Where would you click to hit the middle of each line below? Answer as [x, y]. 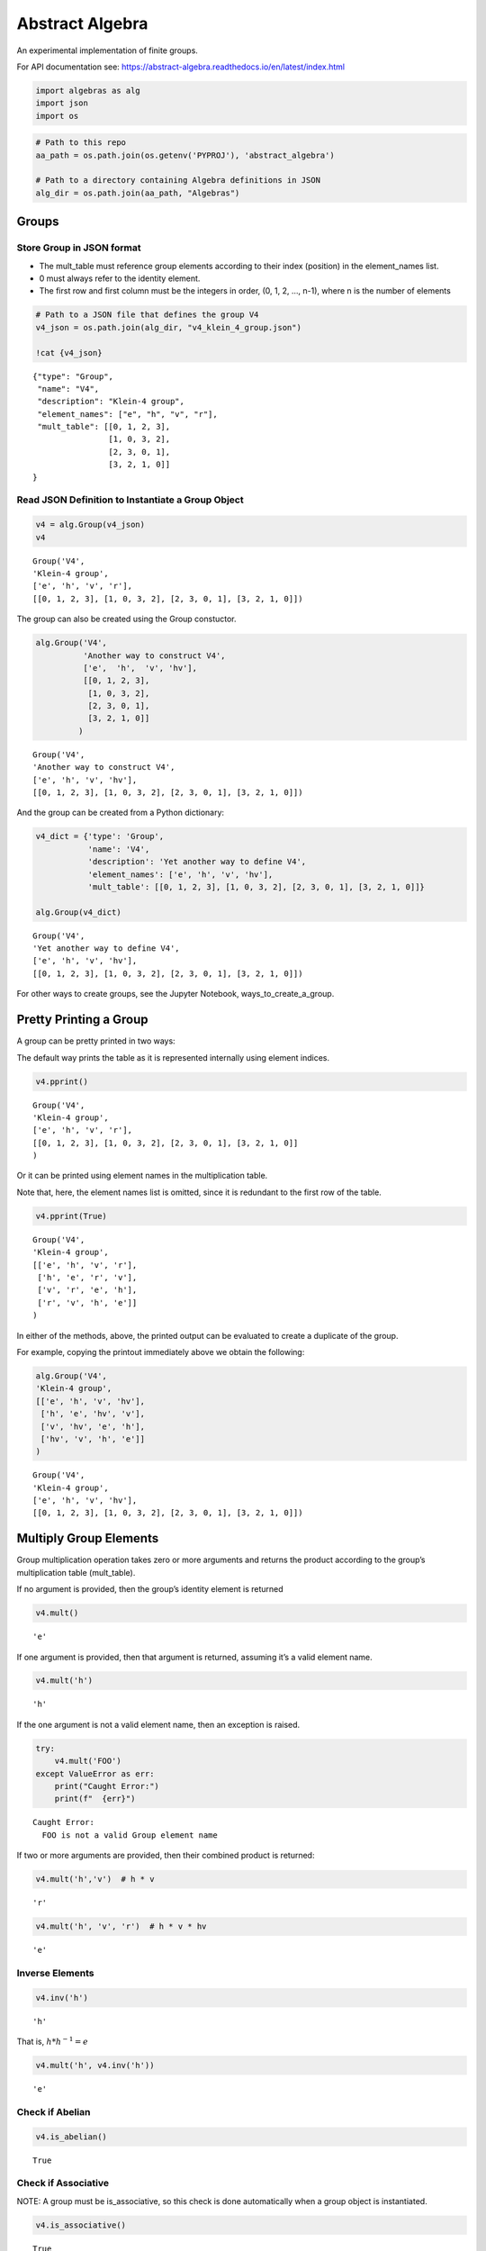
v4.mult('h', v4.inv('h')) [95, 2066]
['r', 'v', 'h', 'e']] [87, 1302]
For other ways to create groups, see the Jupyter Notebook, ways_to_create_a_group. [175, 994]
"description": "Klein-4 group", [111, 402]
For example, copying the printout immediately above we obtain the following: [161, 1352]
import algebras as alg [88, 90]
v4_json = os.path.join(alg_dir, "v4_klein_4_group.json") [168, 327]
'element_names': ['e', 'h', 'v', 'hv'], [180, 874]
